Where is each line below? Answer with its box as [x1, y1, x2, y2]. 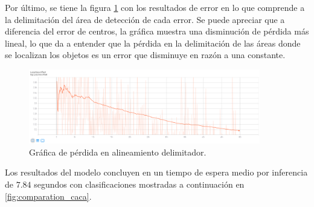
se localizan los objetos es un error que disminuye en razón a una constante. [5, 48, 286, 61]
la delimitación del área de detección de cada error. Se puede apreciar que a [5, 13, 285, 25]
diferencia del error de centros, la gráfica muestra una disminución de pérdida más [5, 25, 309, 38]
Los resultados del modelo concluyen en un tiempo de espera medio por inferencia [5, 166, 308, 179]
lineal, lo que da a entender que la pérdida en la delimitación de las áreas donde [5, 36, 301, 49]
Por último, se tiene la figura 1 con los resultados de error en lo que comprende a [5, 1, 305, 13]
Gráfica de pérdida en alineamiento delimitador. [29, 145, 207, 158]
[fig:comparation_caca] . [5, 189, 92, 202]
